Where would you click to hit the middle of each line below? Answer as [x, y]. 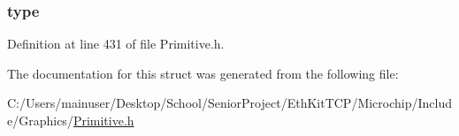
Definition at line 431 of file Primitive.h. [116, 44]
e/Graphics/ [40, 120]
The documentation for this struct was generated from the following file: [203, 73]
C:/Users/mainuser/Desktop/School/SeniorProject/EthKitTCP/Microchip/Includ [230, 103]
